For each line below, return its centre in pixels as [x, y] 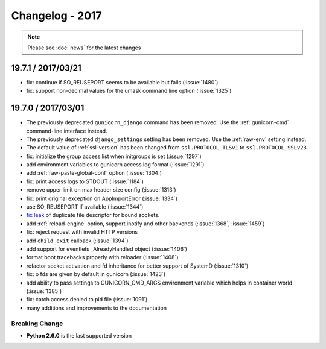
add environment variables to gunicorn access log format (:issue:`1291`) [115, 165]
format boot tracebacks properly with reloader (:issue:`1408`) [102, 257]
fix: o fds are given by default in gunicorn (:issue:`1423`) [96, 274]
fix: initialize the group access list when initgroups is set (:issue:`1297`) [114, 156]
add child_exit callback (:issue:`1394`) [78, 241]
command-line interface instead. [67, 131]
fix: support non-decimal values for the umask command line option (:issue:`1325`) [129, 91]
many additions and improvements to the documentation [97, 308]
